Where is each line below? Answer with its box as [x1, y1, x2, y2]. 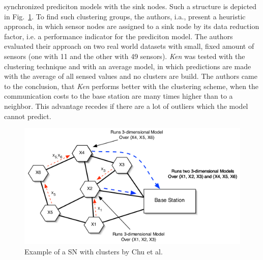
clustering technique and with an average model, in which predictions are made [4, 61, 251, 71]
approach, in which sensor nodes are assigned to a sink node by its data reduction [4, 21, 259, 32]
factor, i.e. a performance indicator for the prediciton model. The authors [4, 31, 233, 41]
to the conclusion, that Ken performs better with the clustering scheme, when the [4, 80, 259, 91]
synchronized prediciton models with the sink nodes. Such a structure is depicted [4, 1, 257, 11]
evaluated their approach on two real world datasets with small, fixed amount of [4, 41, 254, 51]
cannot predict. [4, 110, 51, 121]
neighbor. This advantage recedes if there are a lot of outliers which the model [4, 100, 248, 111]
